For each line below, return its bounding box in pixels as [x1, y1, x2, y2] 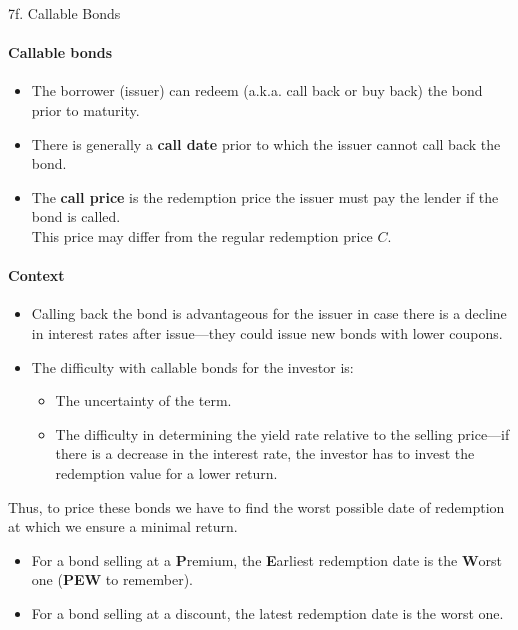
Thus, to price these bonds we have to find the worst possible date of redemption [8, 496, 505, 517]
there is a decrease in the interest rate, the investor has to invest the [55, 443, 475, 464]
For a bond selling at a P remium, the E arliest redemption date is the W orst [31, 549, 503, 570]
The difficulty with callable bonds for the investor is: [31, 356, 354, 377]
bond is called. [31, 206, 121, 227]
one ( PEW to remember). [31, 569, 193, 590]
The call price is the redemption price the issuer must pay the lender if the [31, 186, 499, 207]
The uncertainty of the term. [55, 390, 232, 411]
